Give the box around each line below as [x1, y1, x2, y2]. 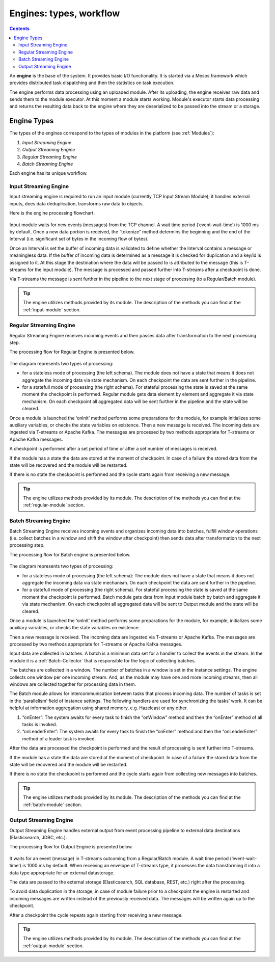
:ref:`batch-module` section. [23, 801, 82, 808]
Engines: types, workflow [9, 8, 120, 19]
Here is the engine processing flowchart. [9, 210, 95, 216]
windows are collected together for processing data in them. [9, 681, 136, 687]
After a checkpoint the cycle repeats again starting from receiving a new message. [9, 912, 183, 918]
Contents [9, 25, 30, 32]
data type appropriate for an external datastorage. [9, 869, 115, 876]
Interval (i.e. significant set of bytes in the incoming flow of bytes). [9, 236, 149, 242]
